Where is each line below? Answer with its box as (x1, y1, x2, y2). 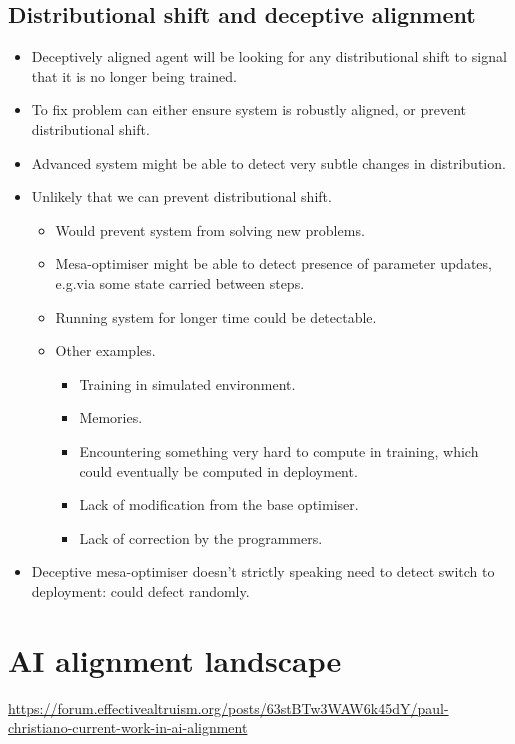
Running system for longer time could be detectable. (55, 306, 377, 327)
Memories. (79, 407, 143, 428)
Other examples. (55, 340, 156, 361)
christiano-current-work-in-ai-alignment (8, 717, 248, 738)
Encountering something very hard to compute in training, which (79, 440, 479, 461)
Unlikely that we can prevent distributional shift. (31, 186, 332, 207)
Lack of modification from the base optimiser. (79, 494, 359, 515)
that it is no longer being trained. (31, 65, 237, 86)
